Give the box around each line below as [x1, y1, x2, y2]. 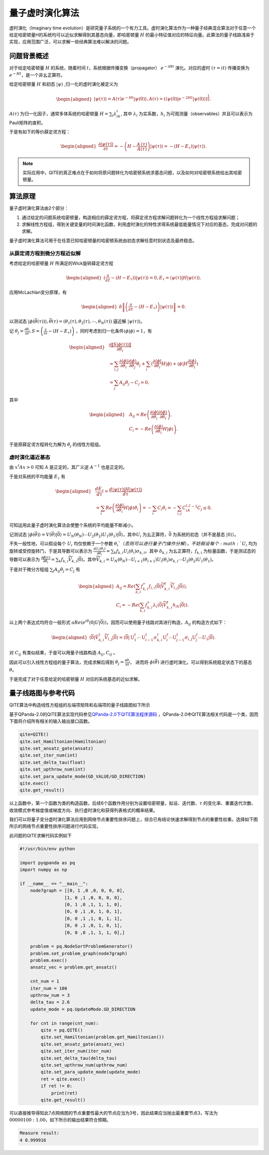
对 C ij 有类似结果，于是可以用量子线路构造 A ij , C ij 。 [9, 650, 118, 657]
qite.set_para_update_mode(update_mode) [40, 1069, 141, 1075]
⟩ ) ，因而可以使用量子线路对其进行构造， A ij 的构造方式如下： [103, 619, 227, 626]
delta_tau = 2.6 [30, 999, 70, 1005]
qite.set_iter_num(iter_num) [40, 1048, 112, 1054]
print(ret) [51, 1090, 78, 1096]
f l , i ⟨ [148, 583, 157, 590]
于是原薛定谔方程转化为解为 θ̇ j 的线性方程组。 [9, 441, 104, 448]
